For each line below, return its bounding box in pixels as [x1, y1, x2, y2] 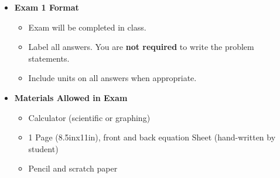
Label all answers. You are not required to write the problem [28, 41, 254, 53]
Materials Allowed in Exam [14, 91, 128, 103]
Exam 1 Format [14, 1, 79, 13]
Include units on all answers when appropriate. [28, 72, 197, 84]
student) [28, 142, 59, 155]
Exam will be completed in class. [28, 21, 146, 33]
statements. [28, 52, 70, 64]
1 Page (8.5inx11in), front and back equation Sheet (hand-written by [28, 131, 276, 143]
